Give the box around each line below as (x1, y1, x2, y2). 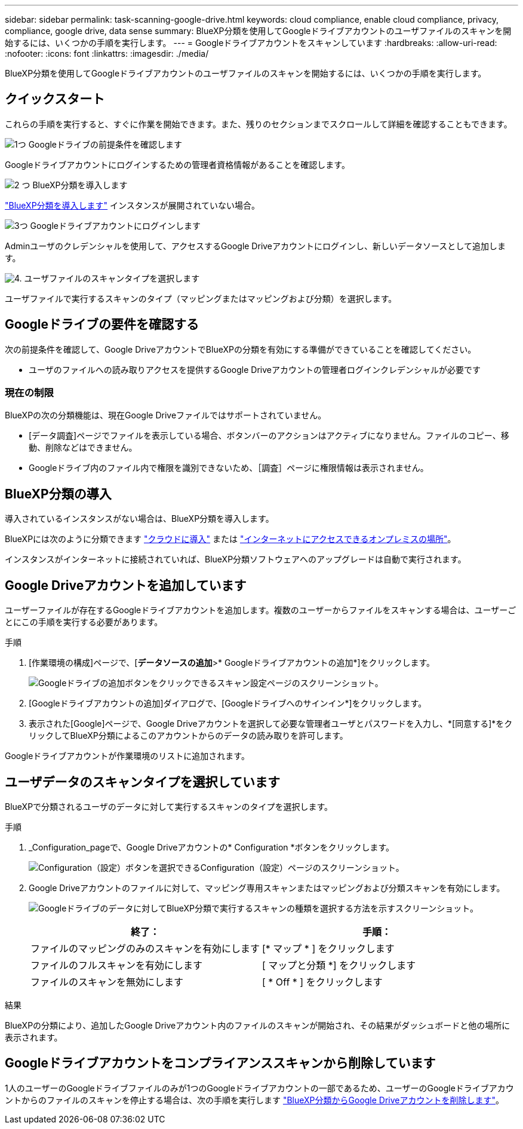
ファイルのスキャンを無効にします (30, 975, 184, 988)
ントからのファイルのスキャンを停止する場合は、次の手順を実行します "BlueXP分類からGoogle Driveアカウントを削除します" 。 (5, 1094, 504, 1105)
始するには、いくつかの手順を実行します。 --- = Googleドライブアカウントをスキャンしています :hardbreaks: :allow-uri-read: (5, 38, 497, 48)
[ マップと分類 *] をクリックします (262, 959, 416, 971)
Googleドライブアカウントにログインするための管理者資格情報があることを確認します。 (5, 159, 350, 170)
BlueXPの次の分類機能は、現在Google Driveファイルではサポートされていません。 (5, 410, 327, 421)
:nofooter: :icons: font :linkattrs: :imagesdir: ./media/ (5, 48, 209, 59)
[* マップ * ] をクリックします (262, 942, 395, 954)
